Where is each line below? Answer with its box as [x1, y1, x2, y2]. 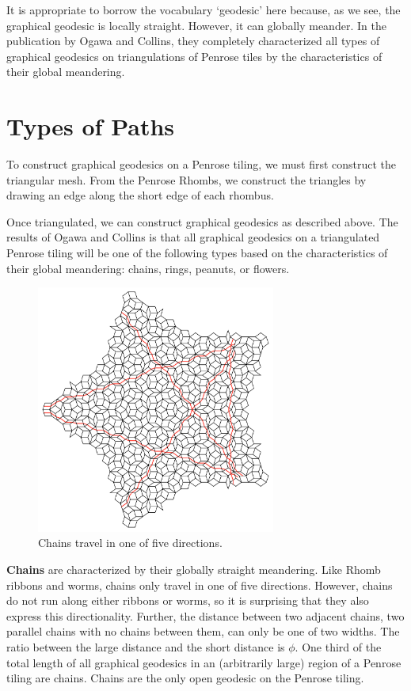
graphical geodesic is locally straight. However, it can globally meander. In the [6, 17, 386, 33]
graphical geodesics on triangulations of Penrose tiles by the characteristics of [6, 47, 382, 64]
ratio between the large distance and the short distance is [6, 638, 285, 655]
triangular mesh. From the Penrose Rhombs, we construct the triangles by [6, 171, 367, 188]
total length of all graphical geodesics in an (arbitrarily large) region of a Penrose [6, 654, 401, 670]
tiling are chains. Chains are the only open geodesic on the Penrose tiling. [6, 670, 364, 686]
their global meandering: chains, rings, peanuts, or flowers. [6, 260, 290, 276]
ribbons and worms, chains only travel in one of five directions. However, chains [6, 576, 393, 593]
